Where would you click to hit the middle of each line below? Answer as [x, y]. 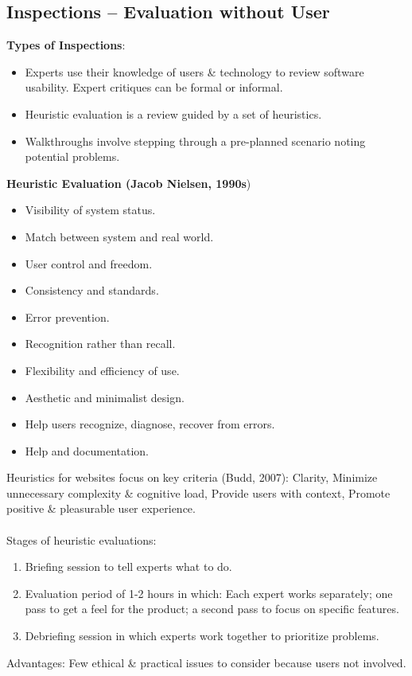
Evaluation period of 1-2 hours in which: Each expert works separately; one [209, 593]
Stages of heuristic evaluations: [82, 539]
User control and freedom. [89, 263]
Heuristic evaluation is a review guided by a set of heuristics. [173, 113]
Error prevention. [67, 317]
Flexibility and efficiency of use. [102, 370]
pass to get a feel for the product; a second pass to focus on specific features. [212, 609]
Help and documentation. [87, 450]
